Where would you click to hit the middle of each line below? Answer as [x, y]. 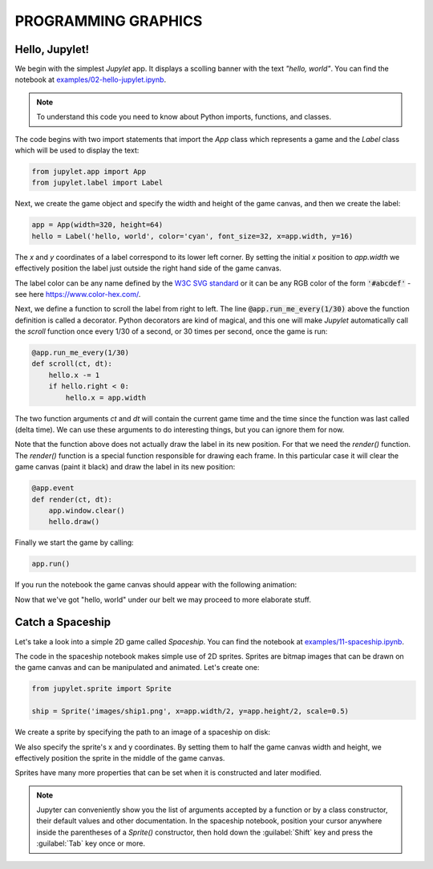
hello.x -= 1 [74, 375]
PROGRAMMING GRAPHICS [109, 21]
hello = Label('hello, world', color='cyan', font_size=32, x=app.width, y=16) [192, 236]
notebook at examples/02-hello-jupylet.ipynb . [91, 79]
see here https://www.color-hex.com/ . [78, 294]
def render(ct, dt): [72, 499]
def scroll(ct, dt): [72, 364]
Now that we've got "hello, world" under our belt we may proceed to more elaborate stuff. [163, 599]
